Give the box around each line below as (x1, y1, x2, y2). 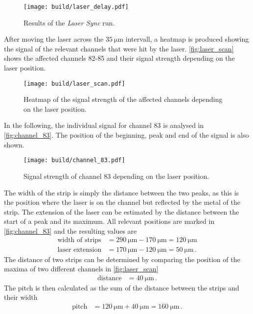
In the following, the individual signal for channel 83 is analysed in (4, 120, 204, 130)
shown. (4, 139, 24, 149)
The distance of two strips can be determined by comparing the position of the (4, 254, 240, 264)
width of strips (57, 237, 101, 244)
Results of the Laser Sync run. (23, 17, 115, 27)
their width (4, 292, 38, 302)
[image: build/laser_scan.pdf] (23, 80, 125, 87)
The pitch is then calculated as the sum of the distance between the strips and (4, 282, 239, 292)
